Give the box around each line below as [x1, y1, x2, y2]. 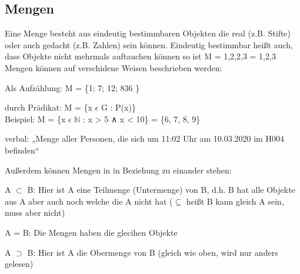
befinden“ [5, 143, 39, 156]
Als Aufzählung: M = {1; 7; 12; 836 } [5, 81, 140, 93]
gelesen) [5, 258, 34, 270]
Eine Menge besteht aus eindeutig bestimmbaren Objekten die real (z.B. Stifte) [5, 27, 291, 39]
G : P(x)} [101, 101, 136, 113]
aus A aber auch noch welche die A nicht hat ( [5, 195, 173, 207]
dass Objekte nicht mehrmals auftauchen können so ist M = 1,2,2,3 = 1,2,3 [5, 50, 276, 62]
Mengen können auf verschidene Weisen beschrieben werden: [5, 61, 222, 73]
